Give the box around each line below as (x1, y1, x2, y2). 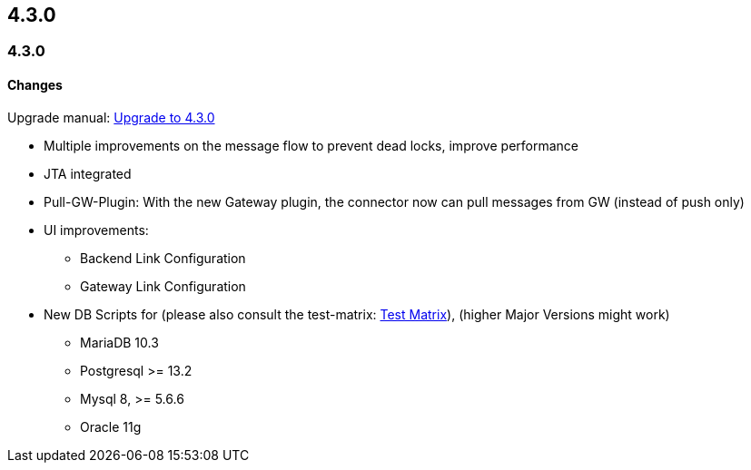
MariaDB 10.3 (80, 334, 159, 350)
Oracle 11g (80, 418, 142, 435)
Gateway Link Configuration (80, 278, 246, 294)
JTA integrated (44, 165, 132, 181)
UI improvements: (44, 221, 149, 238)
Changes (7, 77, 63, 93)
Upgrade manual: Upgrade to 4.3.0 (7, 109, 215, 125)
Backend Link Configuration (80, 250, 246, 266)
